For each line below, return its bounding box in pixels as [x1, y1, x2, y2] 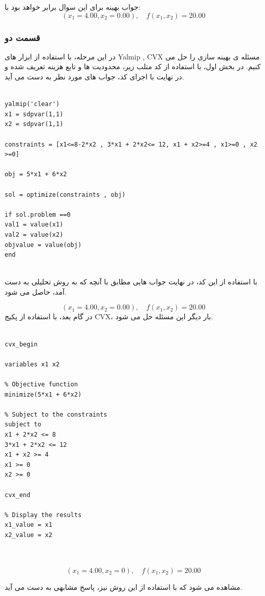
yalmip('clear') [5, 100, 60, 108]
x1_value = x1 [5, 521, 53, 529]
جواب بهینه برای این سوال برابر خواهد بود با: [5, 2, 141, 12]
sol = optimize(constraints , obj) [5, 191, 126, 198]
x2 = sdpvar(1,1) [5, 120, 63, 128]
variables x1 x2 [5, 360, 60, 368]
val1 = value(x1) [5, 221, 63, 229]
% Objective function [5, 381, 78, 388]
